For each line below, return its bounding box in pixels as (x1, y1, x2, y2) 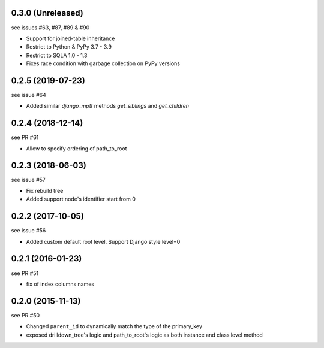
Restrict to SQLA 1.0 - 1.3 (26, 52, 88, 59)
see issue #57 (11, 176, 46, 183)
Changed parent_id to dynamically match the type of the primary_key (26, 323, 202, 330)
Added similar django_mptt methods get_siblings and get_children (26, 102, 189, 110)
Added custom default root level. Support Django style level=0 (26, 238, 181, 245)
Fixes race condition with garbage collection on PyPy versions (26, 60, 180, 67)
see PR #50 (11, 311, 40, 319)
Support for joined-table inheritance (26, 35, 115, 42)
